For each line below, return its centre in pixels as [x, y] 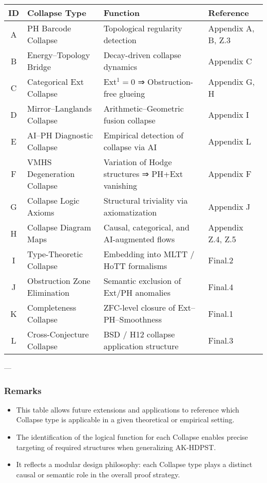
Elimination [49, 292]
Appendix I [228, 114]
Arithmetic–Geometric [144, 108]
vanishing [120, 185]
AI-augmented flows [139, 239]
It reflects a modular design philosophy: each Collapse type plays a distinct [134, 464]
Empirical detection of [144, 135]
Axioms [41, 212]
